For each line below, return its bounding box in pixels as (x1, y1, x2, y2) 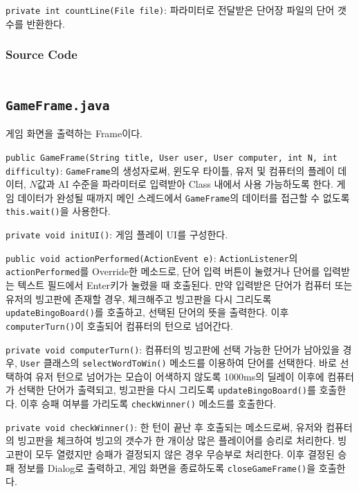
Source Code (6, 46, 77, 63)
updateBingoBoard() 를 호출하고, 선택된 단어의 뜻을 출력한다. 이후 (6, 305, 289, 319)
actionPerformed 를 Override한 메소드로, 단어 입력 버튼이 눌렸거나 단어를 (6, 264, 320, 279)
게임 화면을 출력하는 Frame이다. (6, 126, 142, 141)
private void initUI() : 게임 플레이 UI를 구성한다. (6, 227, 228, 242)
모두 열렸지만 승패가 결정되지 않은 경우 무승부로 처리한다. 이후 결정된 (35, 447, 335, 461)
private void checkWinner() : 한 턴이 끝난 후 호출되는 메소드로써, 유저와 (6, 419, 323, 434)
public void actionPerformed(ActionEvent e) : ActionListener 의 (6, 250, 298, 265)
